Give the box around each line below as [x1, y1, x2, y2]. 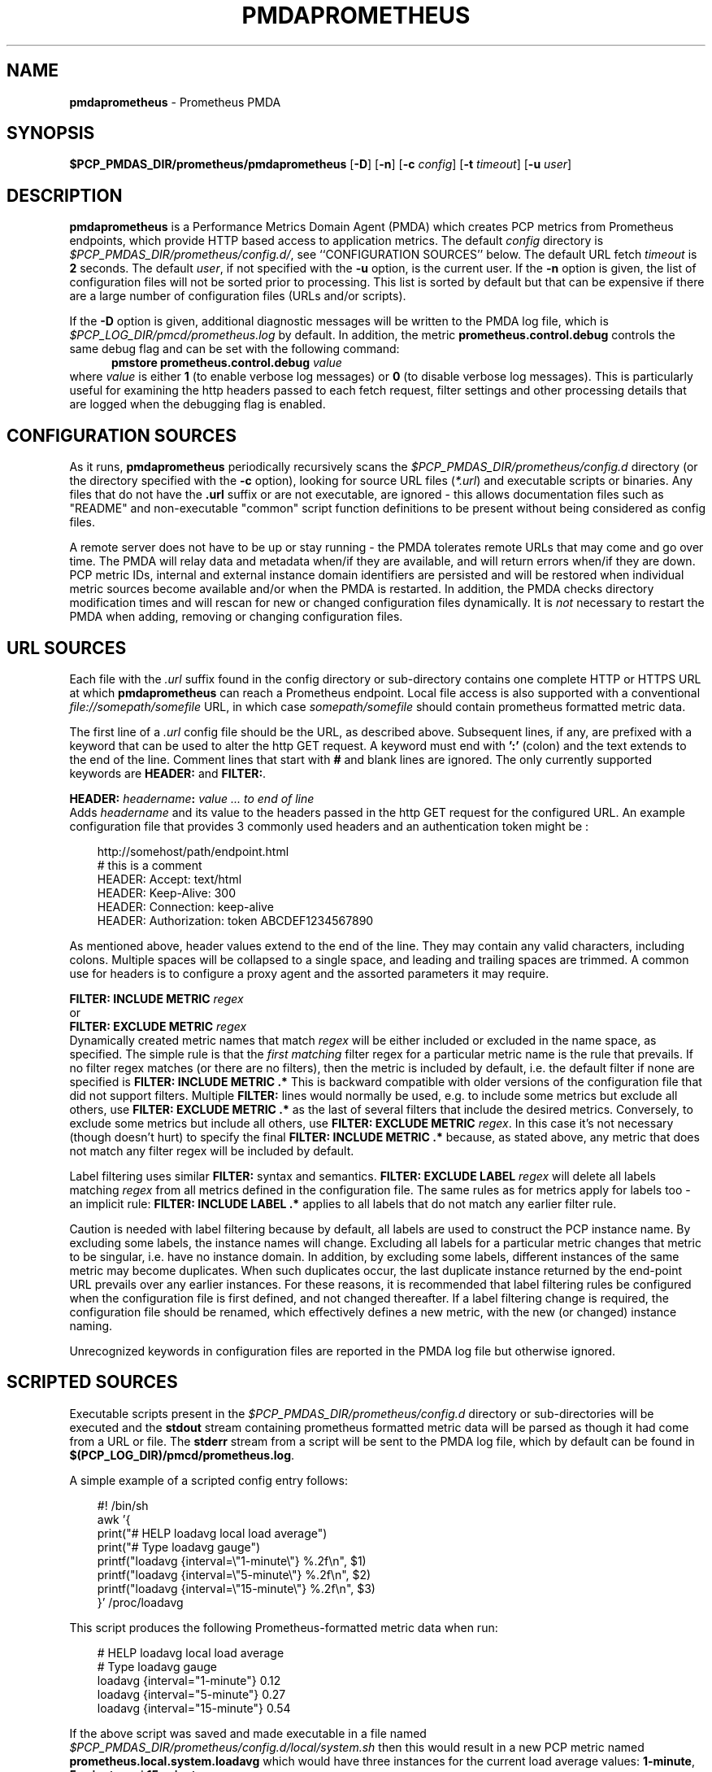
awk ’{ [97, 1512, 131, 1526]
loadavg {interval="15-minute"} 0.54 [97, 1700, 291, 1715]
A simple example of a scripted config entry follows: [69, 1473, 348, 1487]
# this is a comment [97, 858, 202, 872]
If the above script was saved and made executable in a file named [69, 1726, 427, 1740]
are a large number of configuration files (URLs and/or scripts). [69, 289, 406, 303]
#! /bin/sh [97, 1498, 149, 1512]
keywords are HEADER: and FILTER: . [69, 766, 267, 780]
